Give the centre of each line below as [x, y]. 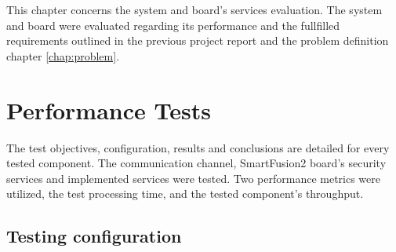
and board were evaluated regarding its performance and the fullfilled [173, 25]
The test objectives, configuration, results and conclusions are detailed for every [198, 147]
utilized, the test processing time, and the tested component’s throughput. [185, 194]
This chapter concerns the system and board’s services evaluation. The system [194, 9]
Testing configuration [94, 236]
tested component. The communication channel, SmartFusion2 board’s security [196, 163]
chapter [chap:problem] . [63, 55]
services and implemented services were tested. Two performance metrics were [194, 178]
